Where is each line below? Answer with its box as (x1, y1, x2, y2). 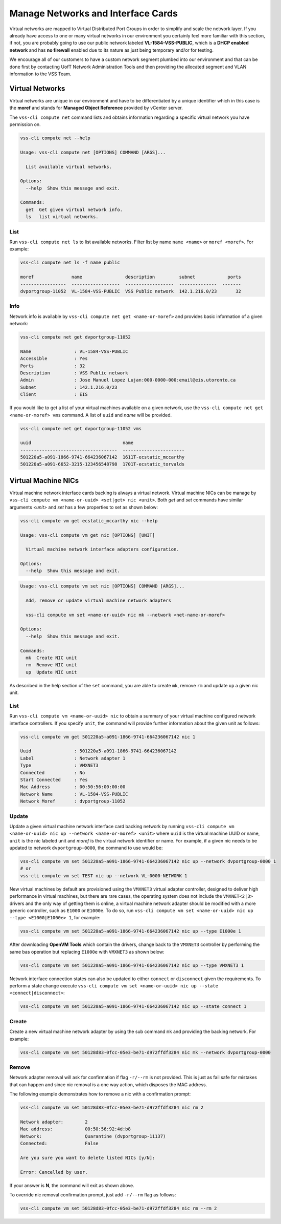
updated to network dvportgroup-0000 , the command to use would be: (9, 845, 163, 851)
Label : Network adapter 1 (20, 755, 126, 761)
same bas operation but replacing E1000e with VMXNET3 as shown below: (9, 948, 165, 955)
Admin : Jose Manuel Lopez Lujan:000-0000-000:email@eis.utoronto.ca (20, 377, 236, 383)
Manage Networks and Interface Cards (9, 8, 178, 19)
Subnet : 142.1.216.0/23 (20, 384, 118, 390)
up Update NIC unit (26, 669, 77, 675)
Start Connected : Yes (20, 776, 88, 783)
